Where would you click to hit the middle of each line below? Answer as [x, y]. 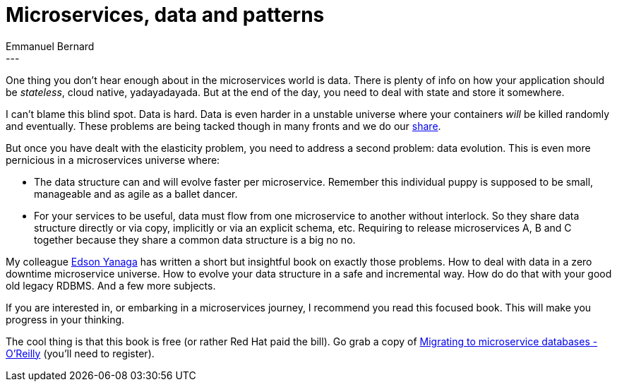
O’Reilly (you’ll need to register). [80, 353]
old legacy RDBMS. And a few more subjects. [111, 285]
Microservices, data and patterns [165, 15]
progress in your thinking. [65, 319]
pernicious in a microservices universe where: [113, 160]
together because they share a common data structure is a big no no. [195, 239]
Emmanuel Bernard [50, 46]
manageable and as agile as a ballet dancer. [136, 194]
